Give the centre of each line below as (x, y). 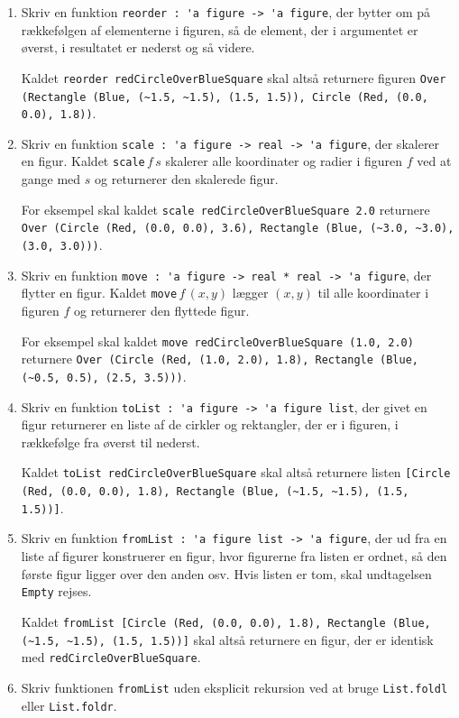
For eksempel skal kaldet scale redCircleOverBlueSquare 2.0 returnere (225, 209)
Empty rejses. (56, 591)
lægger (250, 293)
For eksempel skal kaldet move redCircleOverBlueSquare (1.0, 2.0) (217, 341)
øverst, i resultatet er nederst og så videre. (138, 47)
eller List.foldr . (69, 705)
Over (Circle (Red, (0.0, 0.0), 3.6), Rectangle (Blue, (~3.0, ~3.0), (238, 229)
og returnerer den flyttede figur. (162, 310)
